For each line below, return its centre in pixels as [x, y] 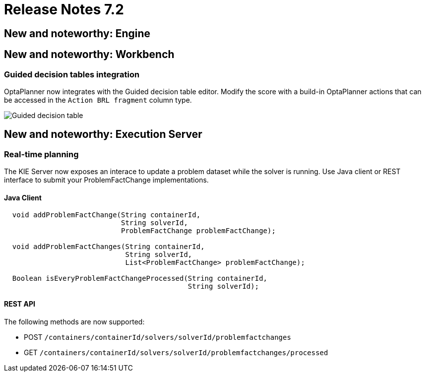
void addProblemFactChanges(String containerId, [108, 247]
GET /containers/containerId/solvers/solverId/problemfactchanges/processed [176, 352]
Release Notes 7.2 [64, 9]
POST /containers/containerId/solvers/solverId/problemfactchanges [157, 337]
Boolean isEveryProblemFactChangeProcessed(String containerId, [140, 279]
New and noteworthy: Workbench [89, 55]
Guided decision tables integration [72, 74]
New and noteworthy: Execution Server [103, 134]
